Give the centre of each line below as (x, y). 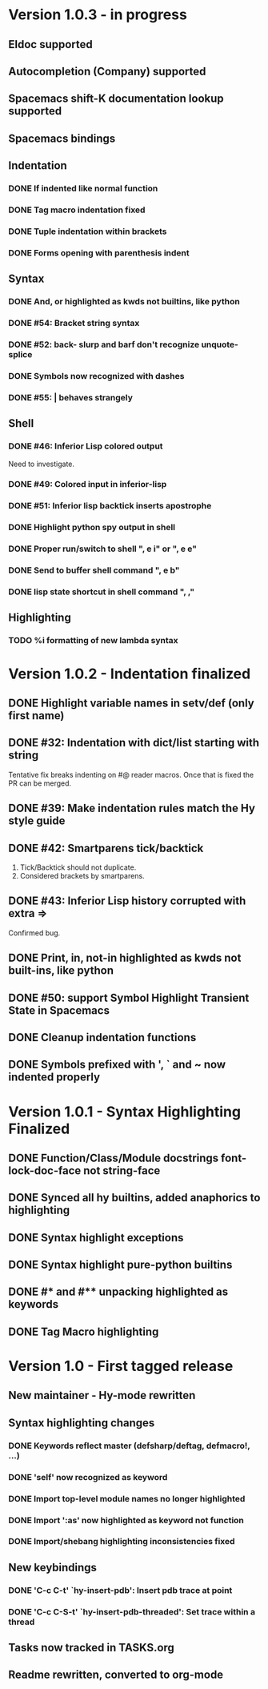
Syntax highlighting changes (82, 1423)
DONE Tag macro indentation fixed (77, 210)
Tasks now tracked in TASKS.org (91, 1648)
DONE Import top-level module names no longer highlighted (127, 1498)
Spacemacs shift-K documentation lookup (116, 99)
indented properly (54, 1078)
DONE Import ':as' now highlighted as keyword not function (126, 1520)
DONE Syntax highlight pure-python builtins (120, 1265)
